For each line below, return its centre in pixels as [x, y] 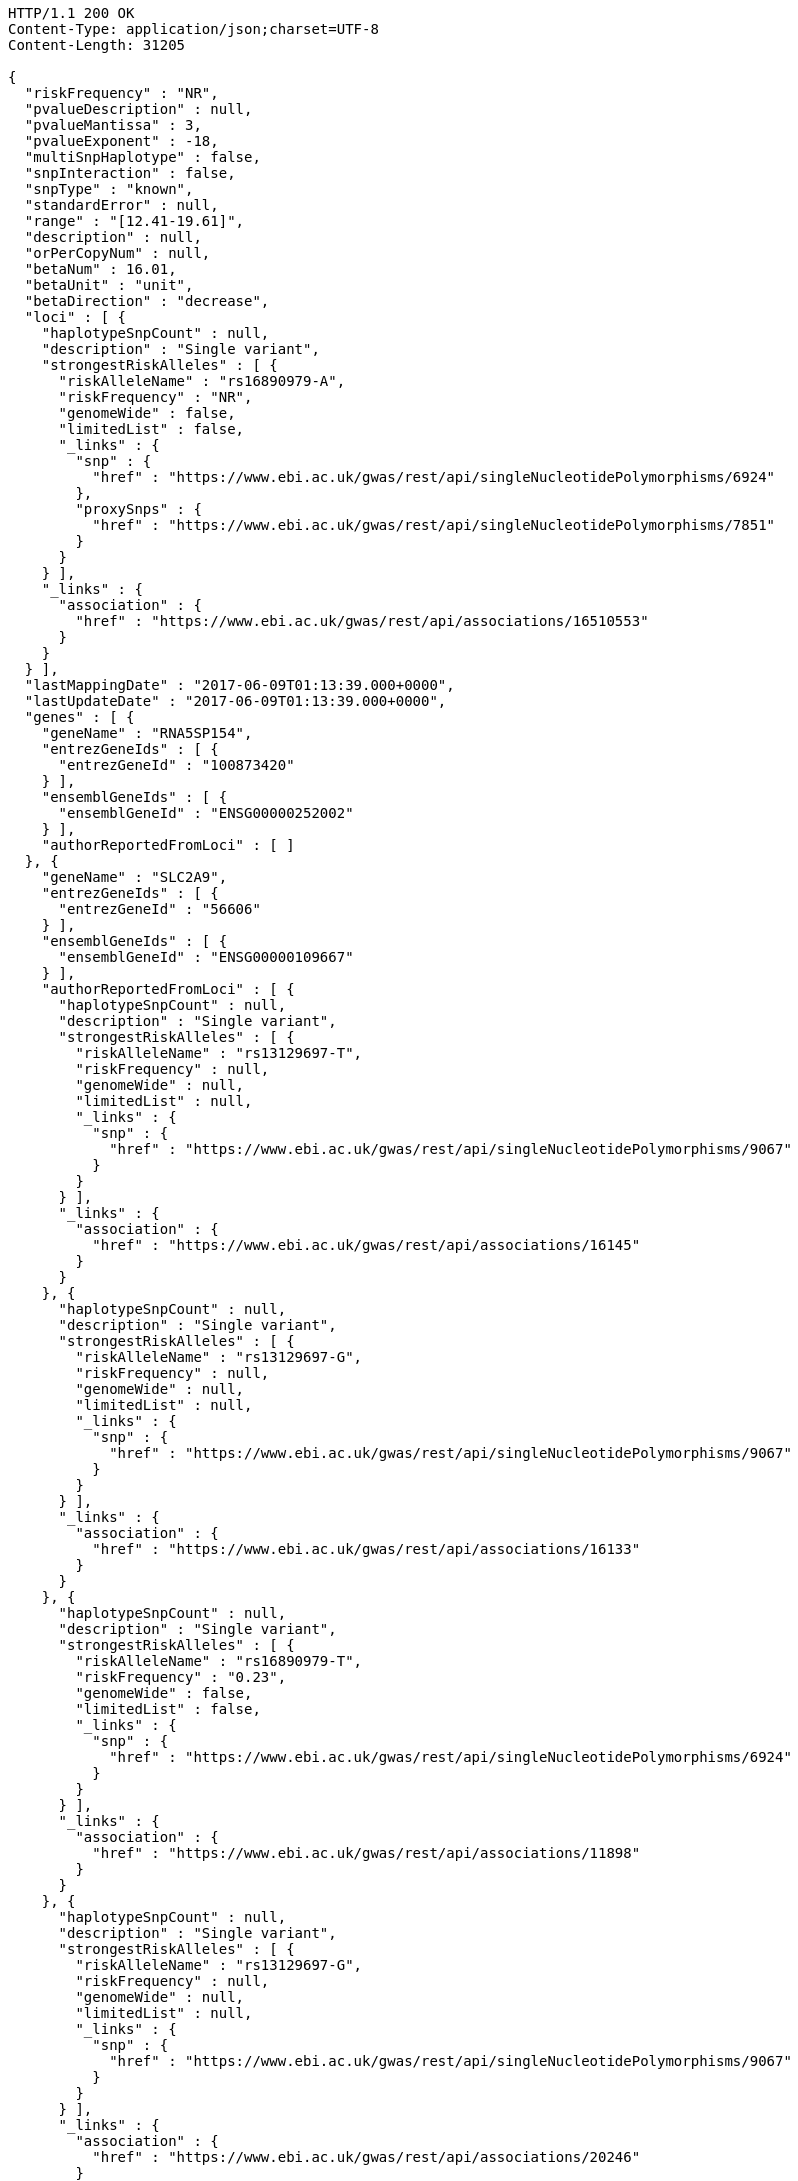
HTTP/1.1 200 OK [71, 13]
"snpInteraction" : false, [130, 173]
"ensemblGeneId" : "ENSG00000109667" [206, 957]
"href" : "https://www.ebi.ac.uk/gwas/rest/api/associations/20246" [366, 2157]
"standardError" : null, [121, 205]
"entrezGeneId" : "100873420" [176, 765]
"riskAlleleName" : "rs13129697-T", [219, 1053]
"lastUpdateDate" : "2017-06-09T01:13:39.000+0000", [235, 701]
